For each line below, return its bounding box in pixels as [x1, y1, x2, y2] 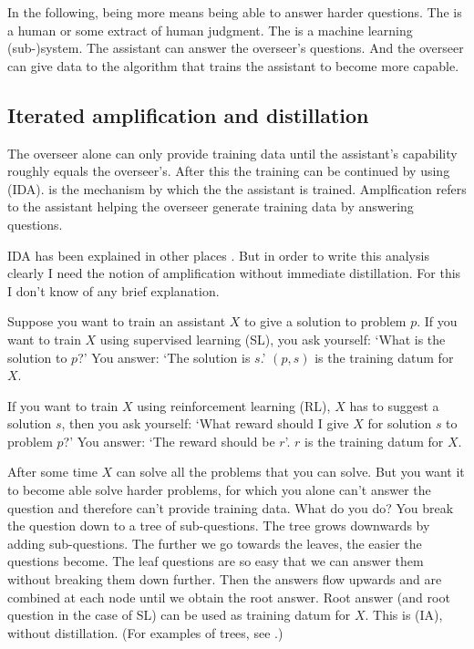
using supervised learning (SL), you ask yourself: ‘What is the [99, 329, 446, 348]
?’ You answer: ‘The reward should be [63, 431, 275, 450]
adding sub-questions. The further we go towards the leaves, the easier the [7, 533, 422, 552]
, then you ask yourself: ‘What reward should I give [61, 414, 349, 433]
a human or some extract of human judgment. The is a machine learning [7, 20, 413, 39]
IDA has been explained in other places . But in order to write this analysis [7, 245, 429, 264]
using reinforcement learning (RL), [137, 396, 331, 415]
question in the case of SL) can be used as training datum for [7, 605, 351, 624]
